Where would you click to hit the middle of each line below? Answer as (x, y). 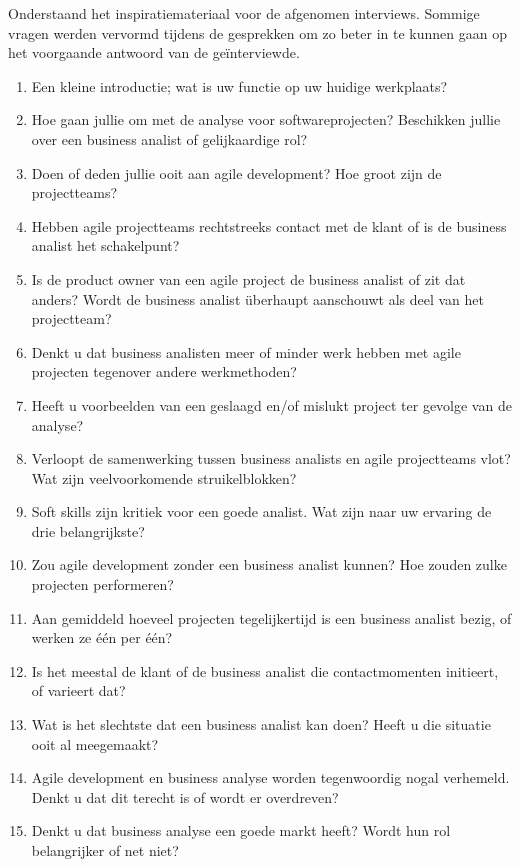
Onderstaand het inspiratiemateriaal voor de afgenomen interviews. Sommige (244, 13)
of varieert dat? (78, 690)
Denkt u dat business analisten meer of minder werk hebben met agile (246, 351)
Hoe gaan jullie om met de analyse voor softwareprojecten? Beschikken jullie (266, 119)
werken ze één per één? (102, 637)
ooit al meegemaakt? (95, 743)
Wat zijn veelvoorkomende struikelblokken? (164, 477)
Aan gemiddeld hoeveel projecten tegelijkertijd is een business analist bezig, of (271, 617)
